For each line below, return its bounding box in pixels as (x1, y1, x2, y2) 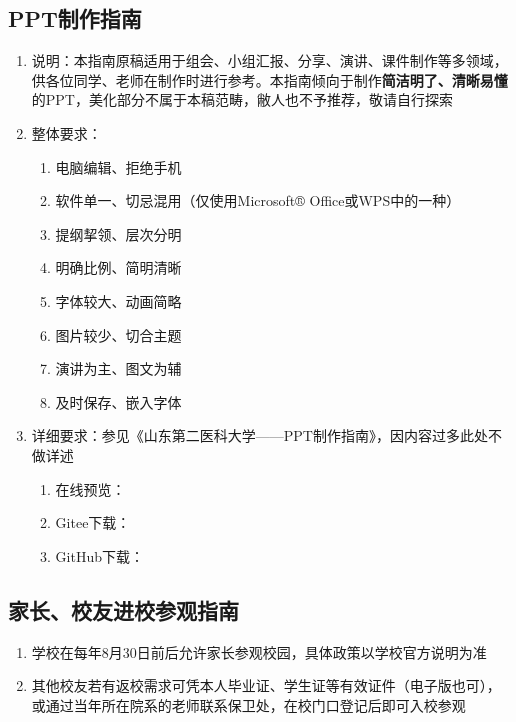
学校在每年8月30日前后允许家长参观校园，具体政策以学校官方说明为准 (31, 641, 487, 662)
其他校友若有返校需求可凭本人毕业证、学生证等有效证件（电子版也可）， (31, 675, 501, 696)
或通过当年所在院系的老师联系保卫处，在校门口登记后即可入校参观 (31, 694, 466, 715)
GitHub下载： (55, 545, 144, 566)
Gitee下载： (55, 512, 131, 533)
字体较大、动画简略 (55, 290, 182, 311)
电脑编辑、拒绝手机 (55, 156, 182, 177)
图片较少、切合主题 (55, 324, 182, 345)
